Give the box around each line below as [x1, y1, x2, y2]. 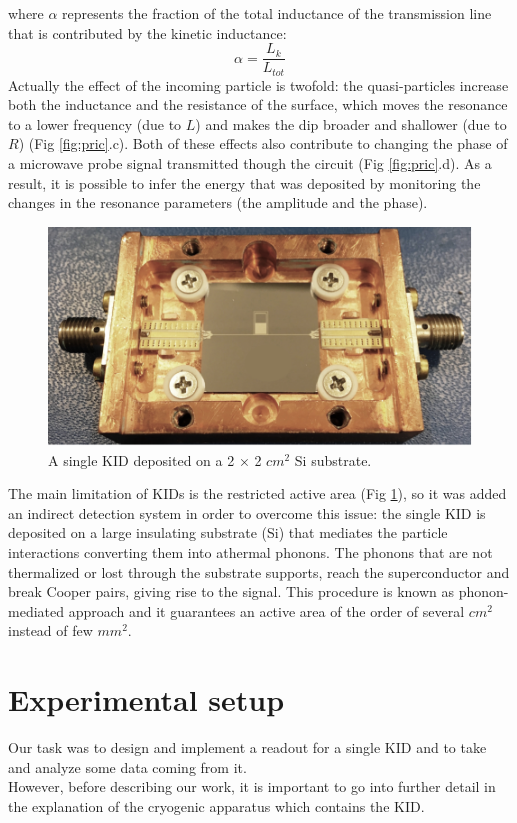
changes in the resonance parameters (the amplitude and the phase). [8, 192, 428, 213]
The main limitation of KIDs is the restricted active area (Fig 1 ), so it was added [8, 483, 507, 504]
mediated [8, 600, 64, 621]
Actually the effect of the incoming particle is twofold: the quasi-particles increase [8, 74, 509, 95]
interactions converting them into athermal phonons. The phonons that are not [8, 542, 493, 563]
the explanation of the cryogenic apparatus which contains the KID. [8, 795, 425, 816]
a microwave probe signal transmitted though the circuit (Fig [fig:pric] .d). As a [8, 153, 492, 174]
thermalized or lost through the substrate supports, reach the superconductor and [8, 561, 510, 582]
